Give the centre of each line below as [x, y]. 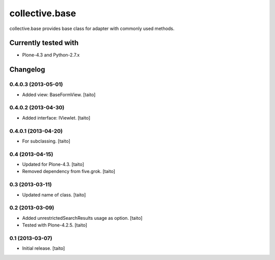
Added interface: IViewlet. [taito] [56, 118]
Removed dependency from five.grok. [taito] [69, 171]
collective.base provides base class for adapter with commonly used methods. [92, 28]
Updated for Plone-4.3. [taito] [53, 164]
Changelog [27, 69]
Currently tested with [44, 43]
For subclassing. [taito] [46, 141]
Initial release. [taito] [44, 248]
